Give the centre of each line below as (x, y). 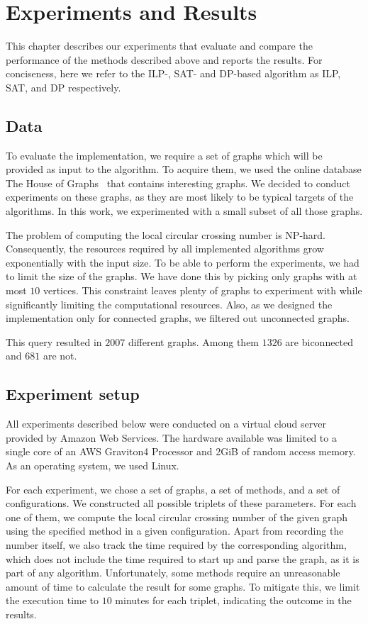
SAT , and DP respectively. (63, 87)
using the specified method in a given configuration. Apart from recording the (175, 531)
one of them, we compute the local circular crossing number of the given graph (177, 517)
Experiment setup (73, 394)
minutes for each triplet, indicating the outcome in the (233, 600)
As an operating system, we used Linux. (93, 465)
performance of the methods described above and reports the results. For (164, 59)
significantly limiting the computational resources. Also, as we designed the (169, 304)
